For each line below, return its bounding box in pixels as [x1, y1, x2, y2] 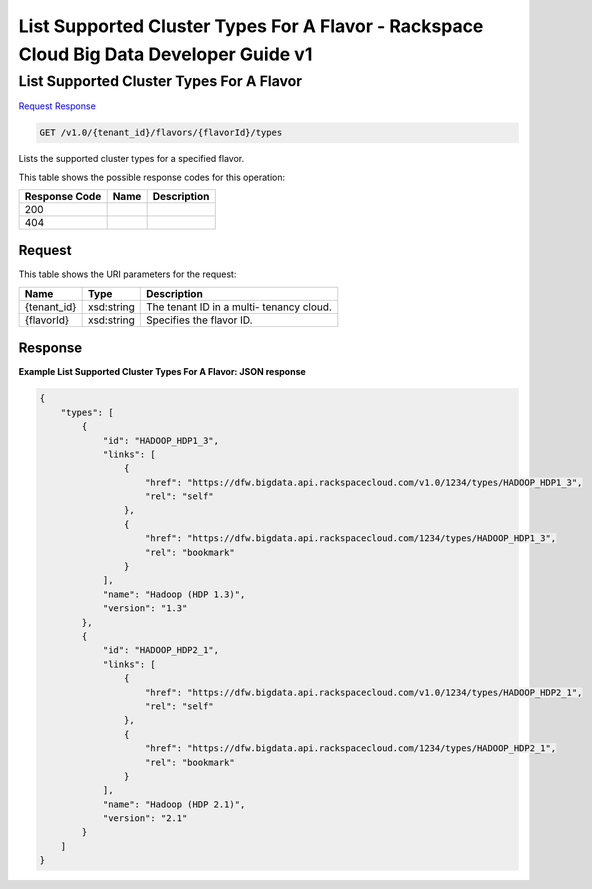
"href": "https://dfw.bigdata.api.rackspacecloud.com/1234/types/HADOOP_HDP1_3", [145, 533, 557, 544]
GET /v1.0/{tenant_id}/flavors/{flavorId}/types [39, 127, 283, 139]
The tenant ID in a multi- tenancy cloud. [145, 300, 332, 314]
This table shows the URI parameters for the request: [18, 268, 237, 280]
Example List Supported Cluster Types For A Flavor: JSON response [18, 366, 307, 378]
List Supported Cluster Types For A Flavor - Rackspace [18, 15, 484, 37]
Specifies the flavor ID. [145, 313, 254, 327]
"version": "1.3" [102, 603, 188, 614]
